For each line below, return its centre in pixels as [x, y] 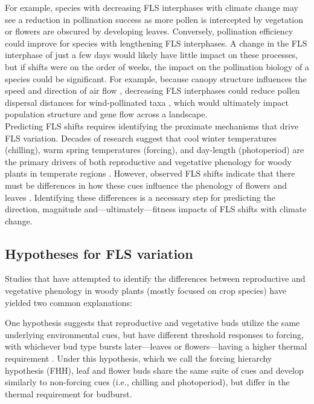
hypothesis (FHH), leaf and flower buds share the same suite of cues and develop [154, 370]
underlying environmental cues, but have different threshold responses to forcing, [154, 334]
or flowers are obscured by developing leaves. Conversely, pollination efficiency [149, 31]
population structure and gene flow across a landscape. [106, 114]
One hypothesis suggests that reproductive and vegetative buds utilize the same [152, 323]
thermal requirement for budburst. [69, 393]
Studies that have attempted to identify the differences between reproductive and [155, 279]
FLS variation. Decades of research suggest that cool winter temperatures [141, 138]
